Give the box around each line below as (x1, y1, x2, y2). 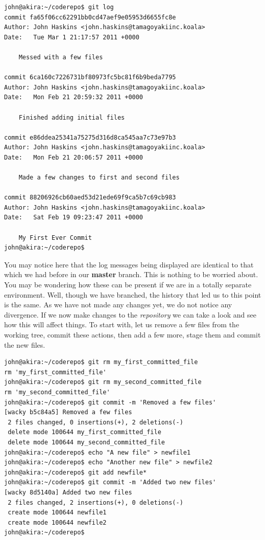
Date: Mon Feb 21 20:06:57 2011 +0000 (4, 153, 143, 161)
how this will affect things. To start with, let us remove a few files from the (4, 319, 239, 330)
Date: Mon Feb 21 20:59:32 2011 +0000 (4, 94, 143, 101)
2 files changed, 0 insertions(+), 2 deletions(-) (8, 418, 183, 426)
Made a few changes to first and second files (18, 174, 180, 182)
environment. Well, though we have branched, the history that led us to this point (4, 289, 261, 300)
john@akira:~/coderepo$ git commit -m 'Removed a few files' (4, 398, 216, 406)
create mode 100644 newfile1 (8, 509, 107, 516)
